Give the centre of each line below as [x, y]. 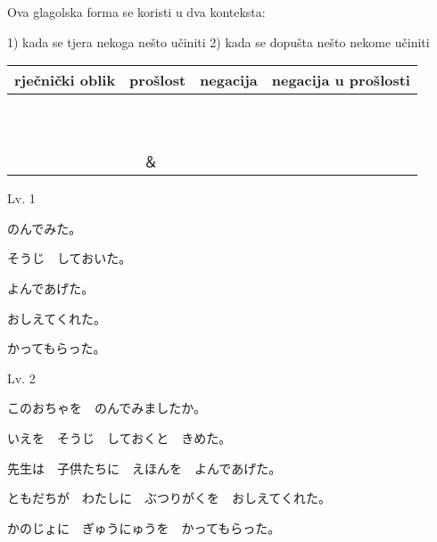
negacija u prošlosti [341, 80]
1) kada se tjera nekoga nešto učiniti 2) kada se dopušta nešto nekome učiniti [218, 41]
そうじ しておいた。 [70, 258]
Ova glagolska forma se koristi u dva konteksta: [136, 12]
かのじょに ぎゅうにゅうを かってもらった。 [144, 527]
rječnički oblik [65, 80]
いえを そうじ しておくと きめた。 [120, 437]
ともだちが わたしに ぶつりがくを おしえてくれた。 [169, 498]
